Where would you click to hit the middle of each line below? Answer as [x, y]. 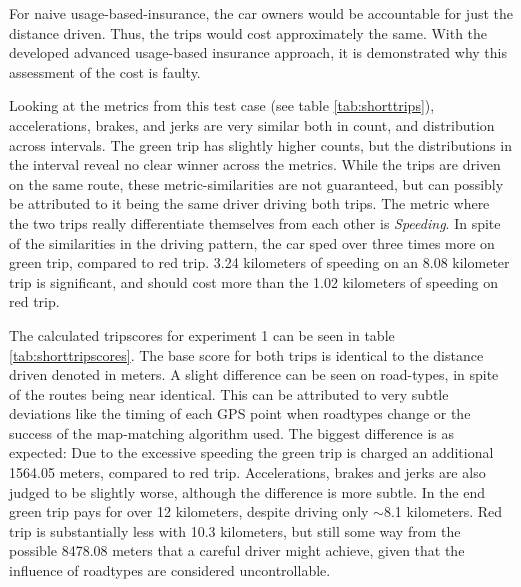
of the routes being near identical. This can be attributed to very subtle [229, 393]
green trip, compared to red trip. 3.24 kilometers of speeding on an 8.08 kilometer [259, 262]
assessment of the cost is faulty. [105, 71]
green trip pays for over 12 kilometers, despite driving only [189, 511]
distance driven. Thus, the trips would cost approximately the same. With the [248, 32]
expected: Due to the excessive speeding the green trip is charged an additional [251, 452]
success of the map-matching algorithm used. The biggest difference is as [232, 432]
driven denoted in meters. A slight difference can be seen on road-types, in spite [254, 374]
